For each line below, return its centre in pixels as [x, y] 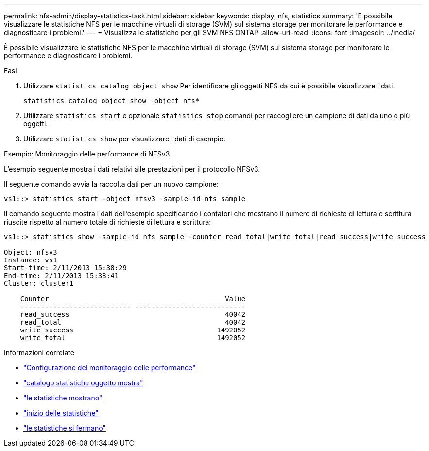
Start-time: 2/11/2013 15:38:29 [65, 268]
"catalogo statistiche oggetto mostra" [83, 383]
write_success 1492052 [133, 330]
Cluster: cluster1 [39, 283]
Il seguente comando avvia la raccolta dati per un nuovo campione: [111, 184]
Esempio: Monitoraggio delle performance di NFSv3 [87, 154]
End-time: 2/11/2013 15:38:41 [61, 276]
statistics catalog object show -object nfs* [112, 101]
